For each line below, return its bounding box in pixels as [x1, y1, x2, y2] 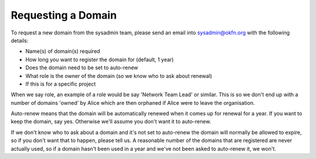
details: [11, 37, 29, 44]
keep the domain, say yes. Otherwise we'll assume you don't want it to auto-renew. [11, 118, 211, 125]
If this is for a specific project [25, 80, 96, 87]
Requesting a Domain [11, 9, 117, 22]
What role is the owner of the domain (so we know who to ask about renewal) [25, 72, 212, 79]
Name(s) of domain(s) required [25, 48, 101, 55]
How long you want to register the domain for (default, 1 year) [25, 56, 174, 63]
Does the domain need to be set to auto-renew [25, 64, 139, 71]
